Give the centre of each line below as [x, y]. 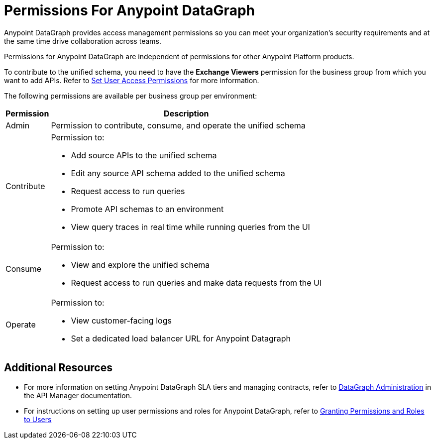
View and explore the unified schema [140, 265]
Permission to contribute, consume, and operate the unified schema [178, 125]
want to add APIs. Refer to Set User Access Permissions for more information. [132, 80]
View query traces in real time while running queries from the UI [190, 227]
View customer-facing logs [121, 320]
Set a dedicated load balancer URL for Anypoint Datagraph [181, 338]
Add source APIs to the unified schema [144, 155]
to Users [38, 419]
